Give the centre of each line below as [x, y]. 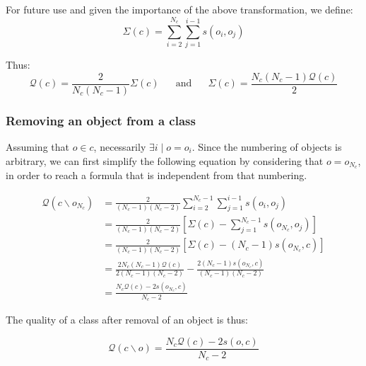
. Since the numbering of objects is [267, 147]
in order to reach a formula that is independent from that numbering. [157, 175]
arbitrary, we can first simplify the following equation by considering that [165, 160]
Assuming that [37, 147]
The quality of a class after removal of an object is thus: [127, 319]
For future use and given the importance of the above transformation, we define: [179, 9]
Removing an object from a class [101, 120]
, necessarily [120, 147]
